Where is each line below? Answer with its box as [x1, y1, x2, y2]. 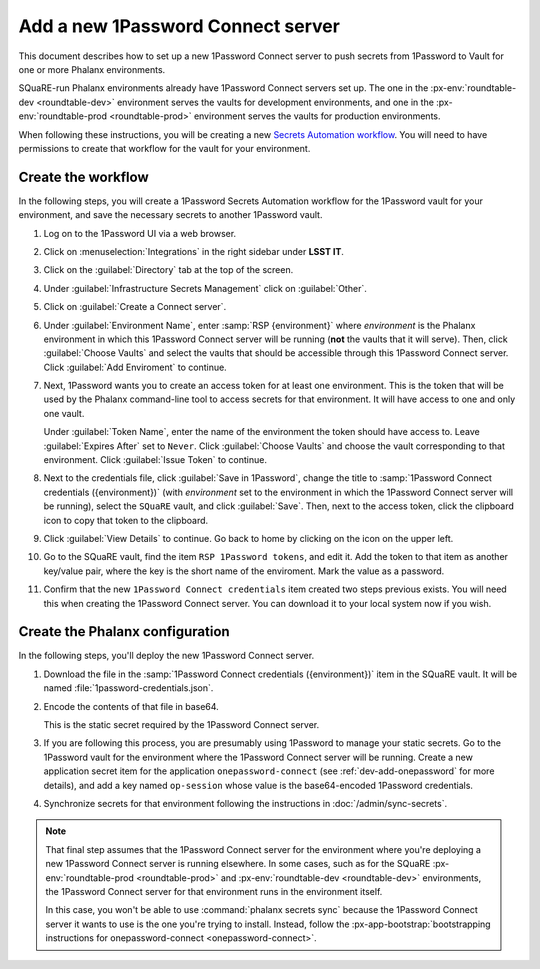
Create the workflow [18, 168, 149, 185]
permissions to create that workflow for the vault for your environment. [18, 142, 311, 154]
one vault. [43, 407, 85, 419]
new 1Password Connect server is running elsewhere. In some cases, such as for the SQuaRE [45, 858, 431, 870]
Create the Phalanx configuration [18, 623, 230, 640]
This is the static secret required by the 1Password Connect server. [43, 719, 320, 731]
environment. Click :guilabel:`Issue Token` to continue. [43, 454, 267, 466]
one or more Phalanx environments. [18, 63, 166, 75]
